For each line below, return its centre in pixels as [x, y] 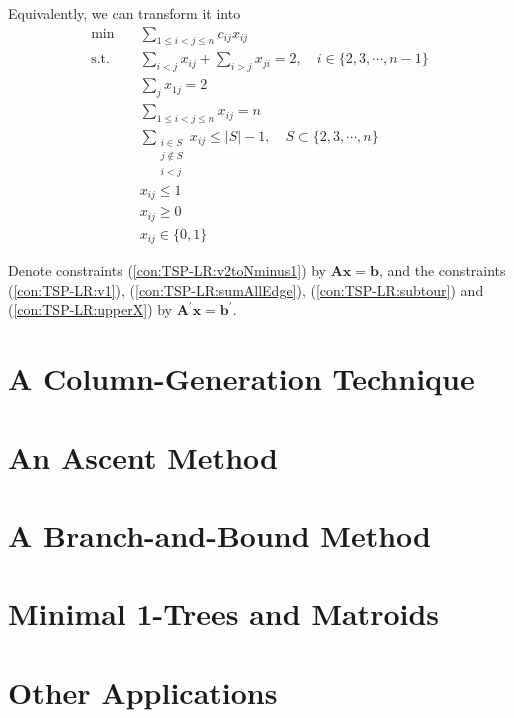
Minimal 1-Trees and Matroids [224, 613]
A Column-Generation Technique [241, 378]
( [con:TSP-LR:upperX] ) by [90, 309]
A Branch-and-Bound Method [219, 534]
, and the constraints [442, 270]
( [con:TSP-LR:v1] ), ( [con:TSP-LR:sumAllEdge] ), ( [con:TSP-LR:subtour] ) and [246, 289]
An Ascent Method [143, 456]
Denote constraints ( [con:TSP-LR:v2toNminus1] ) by [167, 270]
